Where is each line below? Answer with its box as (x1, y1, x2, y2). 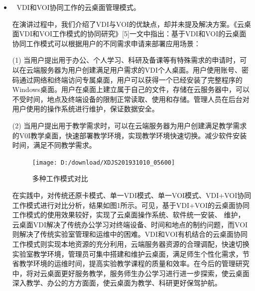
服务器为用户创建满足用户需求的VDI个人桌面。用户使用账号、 (40, 64, 242, 75)
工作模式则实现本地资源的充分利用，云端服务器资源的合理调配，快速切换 (12, 238, 250, 249)
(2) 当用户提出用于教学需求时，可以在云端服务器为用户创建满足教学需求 (12, 120, 247, 130)
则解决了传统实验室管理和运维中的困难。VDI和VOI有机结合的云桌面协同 (12, 229, 248, 239)
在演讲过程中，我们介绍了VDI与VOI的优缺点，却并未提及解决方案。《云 (12, 18, 245, 29)
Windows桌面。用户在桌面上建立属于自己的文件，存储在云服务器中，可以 (12, 84, 250, 95)
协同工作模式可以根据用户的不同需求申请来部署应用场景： (12, 38, 201, 48)
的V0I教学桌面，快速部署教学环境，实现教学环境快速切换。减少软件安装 (12, 130, 247, 140)
